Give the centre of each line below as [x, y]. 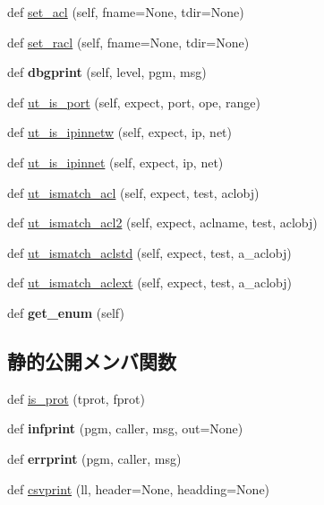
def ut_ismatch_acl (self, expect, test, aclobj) [133, 192]
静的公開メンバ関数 [92, 360]
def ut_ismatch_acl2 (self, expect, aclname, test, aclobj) [162, 223]
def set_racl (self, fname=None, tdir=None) [128, 42]
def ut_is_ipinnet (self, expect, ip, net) [115, 162]
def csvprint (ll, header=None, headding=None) [139, 488]
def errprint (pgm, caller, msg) [94, 458]
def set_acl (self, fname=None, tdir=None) [126, 12]
